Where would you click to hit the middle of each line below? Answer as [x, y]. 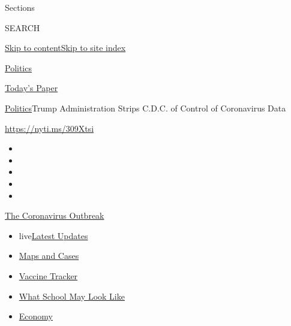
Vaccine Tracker [48, 275]
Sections [20, 7]
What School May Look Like [72, 296]
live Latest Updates [53, 235]
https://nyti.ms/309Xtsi [49, 128]
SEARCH [22, 27]
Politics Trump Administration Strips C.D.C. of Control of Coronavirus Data [145, 108]
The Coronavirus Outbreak [55, 215]
